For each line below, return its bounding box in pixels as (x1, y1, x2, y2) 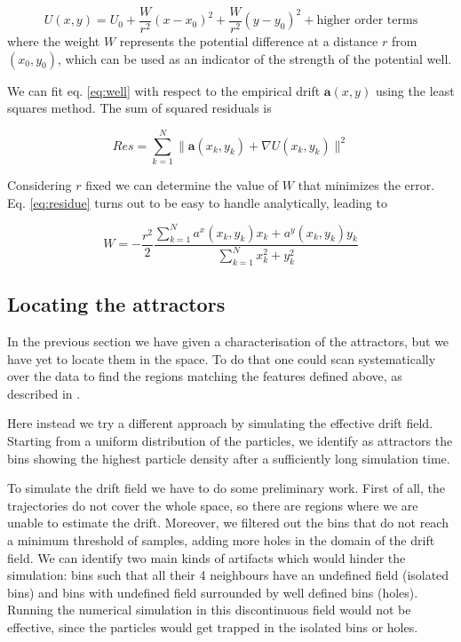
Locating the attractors (7, 290, 226, 318)
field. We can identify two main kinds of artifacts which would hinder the (7, 548, 406, 567)
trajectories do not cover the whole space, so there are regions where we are (7, 495, 418, 514)
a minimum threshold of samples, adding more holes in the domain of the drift (7, 530, 435, 549)
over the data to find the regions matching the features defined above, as (7, 367, 402, 385)
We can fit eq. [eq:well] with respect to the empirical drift (7, 81, 321, 99)
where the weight (7, 32, 100, 51)
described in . (7, 384, 81, 402)
